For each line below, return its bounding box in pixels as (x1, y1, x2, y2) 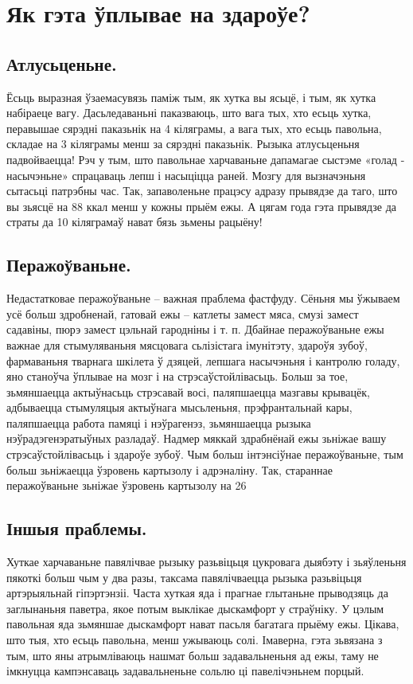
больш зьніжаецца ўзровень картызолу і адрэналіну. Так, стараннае (6, 461, 333, 478)
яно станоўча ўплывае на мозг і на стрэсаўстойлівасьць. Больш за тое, (6, 368, 349, 385)
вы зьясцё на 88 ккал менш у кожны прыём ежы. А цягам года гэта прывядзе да (6, 197, 397, 214)
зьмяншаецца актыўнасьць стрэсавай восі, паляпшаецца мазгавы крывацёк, (6, 383, 370, 400)
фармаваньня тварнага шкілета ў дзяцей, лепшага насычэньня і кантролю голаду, (6, 352, 400, 369)
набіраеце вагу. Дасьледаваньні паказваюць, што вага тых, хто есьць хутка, (6, 104, 372, 121)
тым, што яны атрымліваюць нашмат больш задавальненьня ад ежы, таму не (6, 647, 379, 663)
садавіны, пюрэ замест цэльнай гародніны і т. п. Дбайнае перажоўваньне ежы (6, 321, 384, 338)
